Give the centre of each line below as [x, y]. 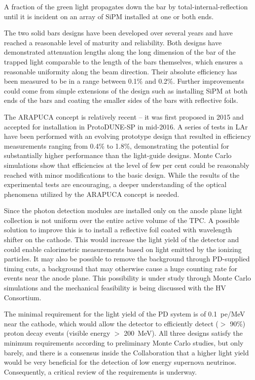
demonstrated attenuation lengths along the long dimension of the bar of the [120, 52]
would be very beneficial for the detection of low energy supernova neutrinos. [120, 362]
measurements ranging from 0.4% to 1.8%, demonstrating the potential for [117, 145]
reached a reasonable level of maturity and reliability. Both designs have [113, 42]
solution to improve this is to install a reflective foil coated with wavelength [118, 230]
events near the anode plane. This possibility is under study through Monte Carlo [127, 278]
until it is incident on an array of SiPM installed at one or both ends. [109, 16]
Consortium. [23, 297]
